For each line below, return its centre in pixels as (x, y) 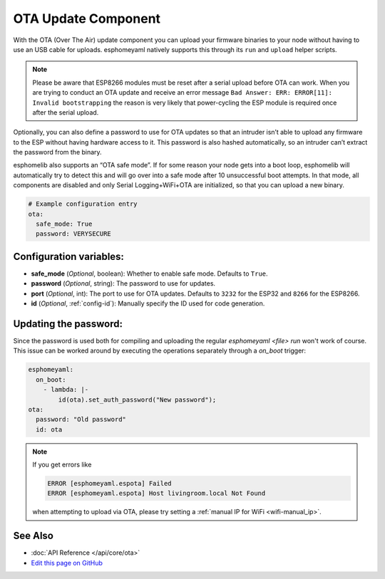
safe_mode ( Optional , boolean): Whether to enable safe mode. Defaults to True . (149, 273)
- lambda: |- (66, 390)
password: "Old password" (81, 419)
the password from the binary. (58, 152)
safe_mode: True (64, 224)
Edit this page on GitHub (67, 563)
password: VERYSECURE (74, 234)
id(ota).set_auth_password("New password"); (137, 400)
